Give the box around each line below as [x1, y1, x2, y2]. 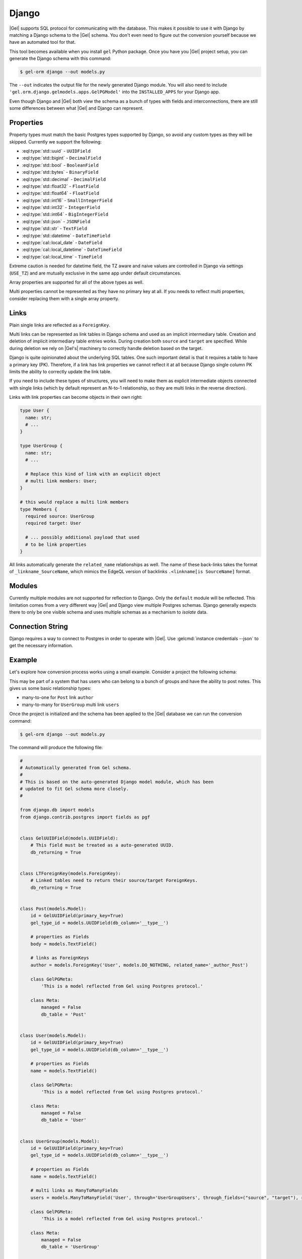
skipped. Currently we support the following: [9, 138, 102, 145]
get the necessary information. [9, 643, 73, 649]
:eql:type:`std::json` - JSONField [22, 218, 91, 224]
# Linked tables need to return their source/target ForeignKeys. [30, 878, 198, 883]
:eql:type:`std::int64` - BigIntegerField [22, 212, 108, 218]
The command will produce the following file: [9, 744, 103, 750]
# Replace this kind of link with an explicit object [25, 471, 161, 477]
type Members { [20, 506, 57, 512]
